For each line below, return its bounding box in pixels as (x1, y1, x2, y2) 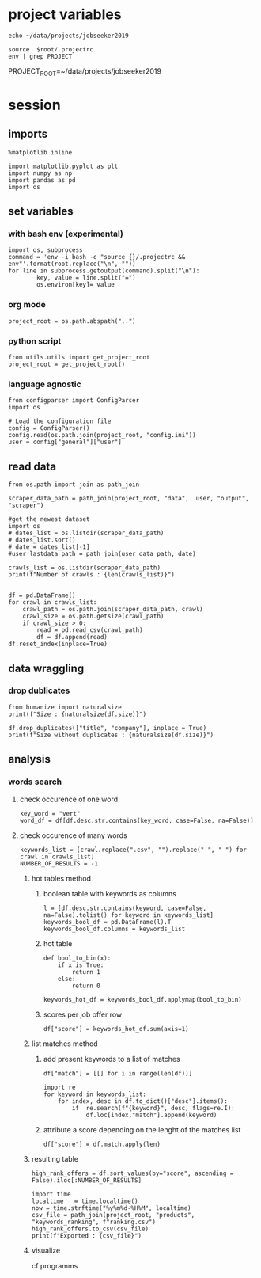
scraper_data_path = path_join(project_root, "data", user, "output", (8, 495, 249, 503)
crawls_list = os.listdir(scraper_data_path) (8, 564, 161, 572)
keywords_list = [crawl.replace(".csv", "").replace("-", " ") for (19, 846, 247, 854)
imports (8, 127, 48, 141)
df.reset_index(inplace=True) (8, 640, 108, 649)
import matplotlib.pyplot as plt (8, 162, 119, 170)
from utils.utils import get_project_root (8, 354, 150, 362)
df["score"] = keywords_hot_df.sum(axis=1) (43, 1025, 189, 1033)
